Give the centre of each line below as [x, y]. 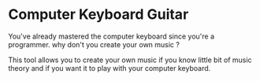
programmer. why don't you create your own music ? [94, 44]
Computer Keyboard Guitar [98, 15]
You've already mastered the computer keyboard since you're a [111, 36]
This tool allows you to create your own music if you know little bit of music [130, 60]
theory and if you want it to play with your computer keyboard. [110, 68]
